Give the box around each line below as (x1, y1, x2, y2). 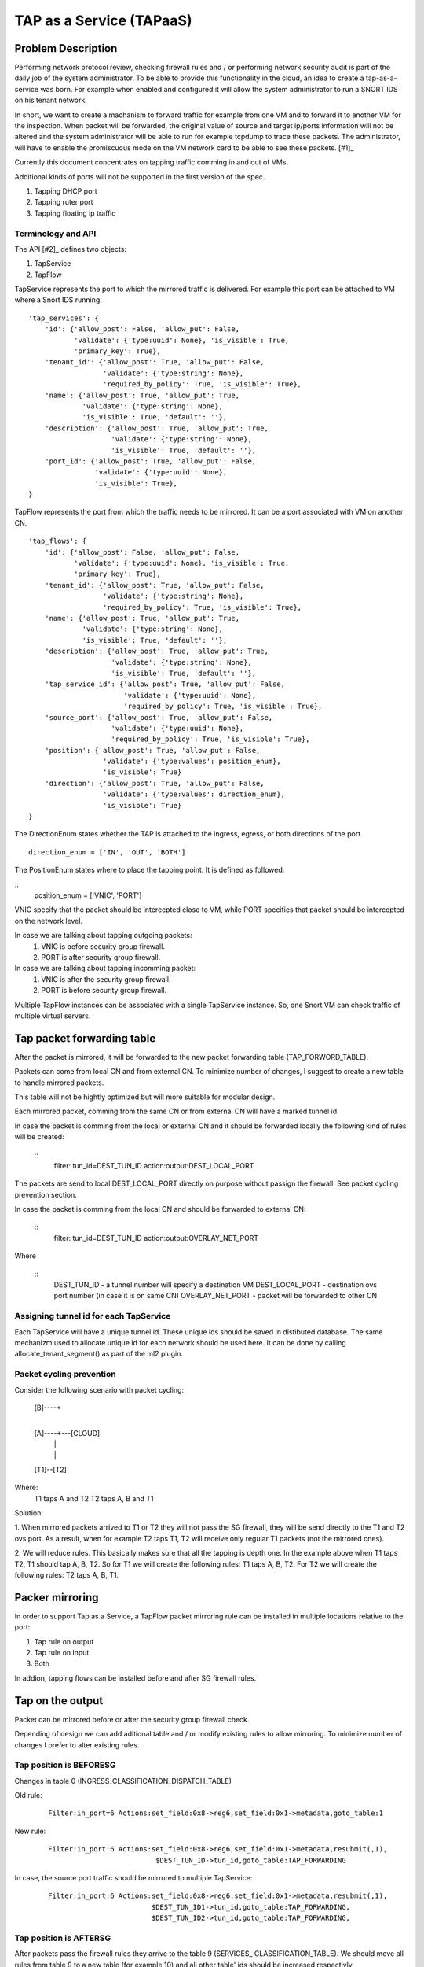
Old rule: (14, 1791, 42, 1800)
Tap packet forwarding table (14, 1031, 156, 1045)
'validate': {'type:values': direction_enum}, (102, 790, 286, 799)
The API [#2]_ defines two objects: (14, 244, 127, 253)
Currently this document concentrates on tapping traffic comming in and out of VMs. (14, 157, 289, 167)
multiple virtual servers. (14, 1011, 91, 1020)
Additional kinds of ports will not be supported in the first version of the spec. (14, 172, 265, 181)
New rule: (14, 1826, 46, 1836)
